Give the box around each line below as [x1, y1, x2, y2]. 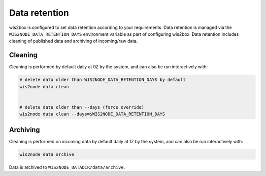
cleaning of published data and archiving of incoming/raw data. [9, 38, 138, 44]
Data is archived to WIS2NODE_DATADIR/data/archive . [9, 164, 125, 170]
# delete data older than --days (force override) [19, 104, 145, 110]
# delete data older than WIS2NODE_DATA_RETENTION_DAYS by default [19, 77, 186, 83]
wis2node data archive [19, 151, 74, 157]
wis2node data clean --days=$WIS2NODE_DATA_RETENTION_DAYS [19, 111, 165, 117]
